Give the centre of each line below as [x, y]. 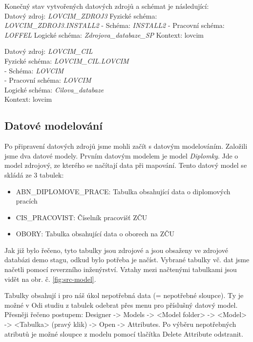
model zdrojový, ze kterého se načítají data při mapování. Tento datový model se [126, 165]
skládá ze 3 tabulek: [34, 174]
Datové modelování [53, 125]
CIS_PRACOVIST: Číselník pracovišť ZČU [82, 217]
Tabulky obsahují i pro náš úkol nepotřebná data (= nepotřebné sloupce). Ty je [124, 295]
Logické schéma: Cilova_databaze [54, 89]
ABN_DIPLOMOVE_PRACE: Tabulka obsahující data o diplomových [123, 191]
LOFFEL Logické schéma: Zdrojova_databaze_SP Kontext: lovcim [104, 34]
